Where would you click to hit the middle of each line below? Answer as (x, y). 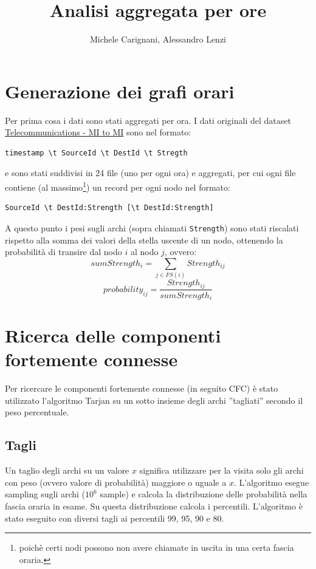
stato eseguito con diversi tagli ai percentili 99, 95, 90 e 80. (115, 518)
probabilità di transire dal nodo (64, 252)
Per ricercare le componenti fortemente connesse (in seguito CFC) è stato (142, 388)
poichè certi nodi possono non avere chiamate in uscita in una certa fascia (156, 547)
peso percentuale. (37, 412)
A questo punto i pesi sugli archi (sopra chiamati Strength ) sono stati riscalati (152, 227)
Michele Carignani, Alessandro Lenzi (158, 39)
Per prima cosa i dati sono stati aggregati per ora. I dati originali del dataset (148, 120)
